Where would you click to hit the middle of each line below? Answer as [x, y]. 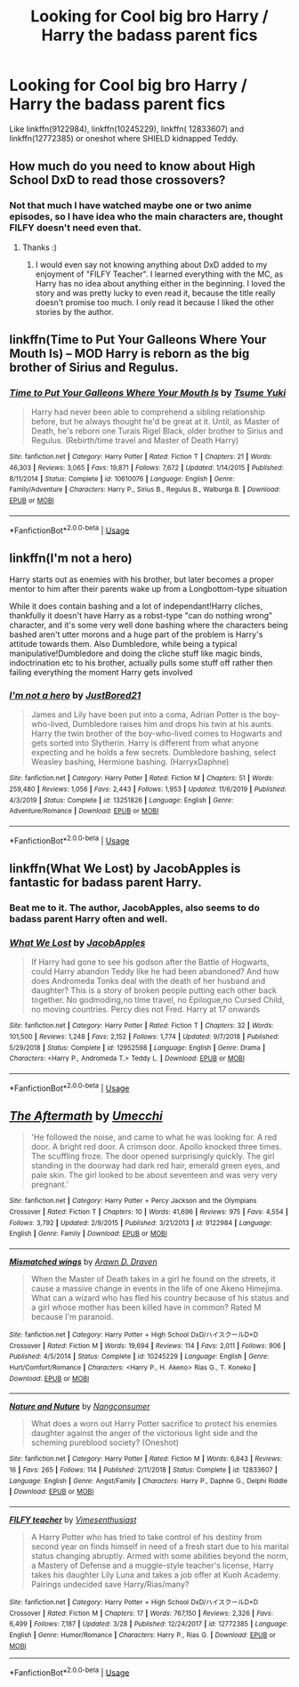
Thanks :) [40, 247]
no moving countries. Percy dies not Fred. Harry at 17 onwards [145, 1009]
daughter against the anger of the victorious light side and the [144, 1433]
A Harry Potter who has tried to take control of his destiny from [146, 1537]
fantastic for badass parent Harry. [105, 883]
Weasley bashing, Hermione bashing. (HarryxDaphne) [130, 762]
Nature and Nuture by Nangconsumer [80, 1407]
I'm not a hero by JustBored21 [75, 695]
